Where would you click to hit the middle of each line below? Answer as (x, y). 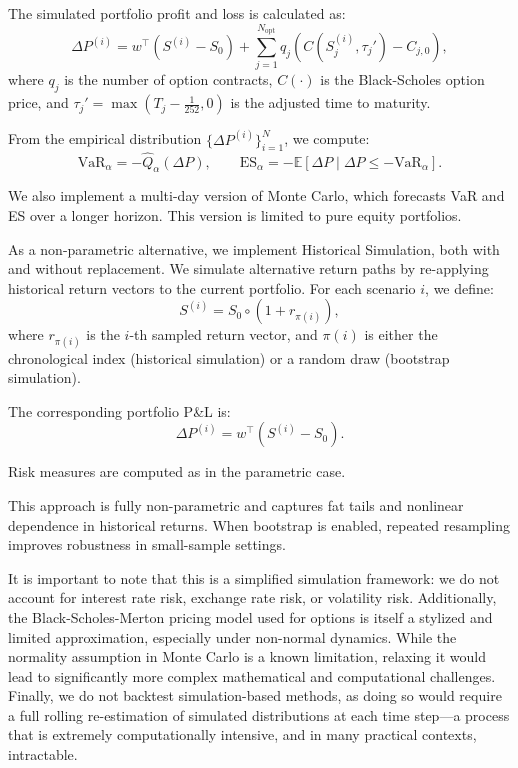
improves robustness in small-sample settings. (147, 544)
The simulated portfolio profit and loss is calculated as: (177, 13)
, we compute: (327, 138)
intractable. (43, 754)
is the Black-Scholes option (402, 79)
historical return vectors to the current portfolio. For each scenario (212, 287)
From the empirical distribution (105, 138)
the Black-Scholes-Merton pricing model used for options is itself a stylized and (250, 616)
